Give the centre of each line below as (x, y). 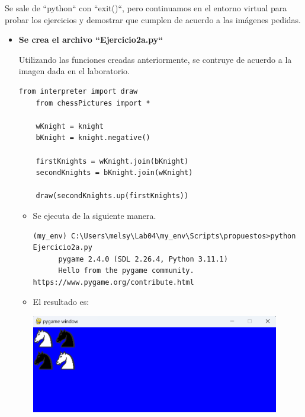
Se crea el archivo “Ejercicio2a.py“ (91, 39)
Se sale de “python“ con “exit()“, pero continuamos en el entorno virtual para (146, 8)
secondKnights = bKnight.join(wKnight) (114, 173)
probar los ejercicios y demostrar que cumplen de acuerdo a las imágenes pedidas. (153, 19)
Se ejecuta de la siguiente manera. (94, 215)
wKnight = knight (70, 126)
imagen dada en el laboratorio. (74, 71)
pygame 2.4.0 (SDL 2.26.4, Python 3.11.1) (143, 259)
